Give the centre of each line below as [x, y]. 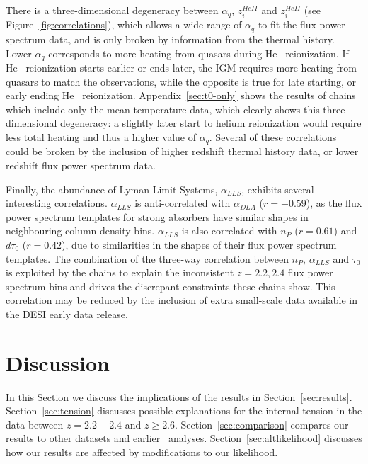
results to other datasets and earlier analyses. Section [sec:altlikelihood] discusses [184, 438]
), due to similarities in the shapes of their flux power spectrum [199, 244]
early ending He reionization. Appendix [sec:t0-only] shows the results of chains [181, 95]
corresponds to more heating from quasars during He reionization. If [199, 53]
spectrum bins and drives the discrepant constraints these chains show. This [171, 286]
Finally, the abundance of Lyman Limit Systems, [112, 189]
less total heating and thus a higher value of [101, 136]
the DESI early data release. [67, 313]
